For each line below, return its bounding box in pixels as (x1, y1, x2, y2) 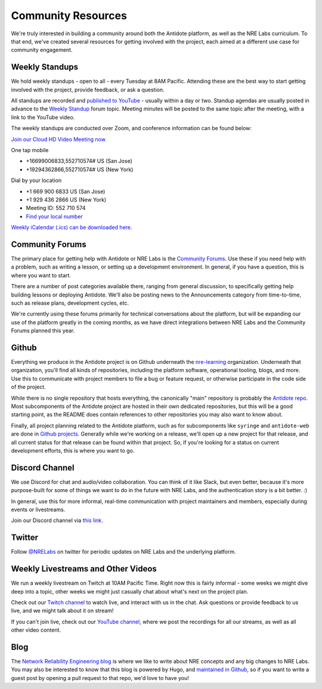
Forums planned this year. (11, 327, 75, 334)
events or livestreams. (11, 506, 66, 513)
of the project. (11, 384, 46, 391)
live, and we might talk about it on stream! (11, 607, 114, 614)
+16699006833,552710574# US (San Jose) (26, 157, 132, 165)
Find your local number (26, 212, 83, 220)
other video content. (11, 626, 61, 634)
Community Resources (11, 9, 128, 22)
